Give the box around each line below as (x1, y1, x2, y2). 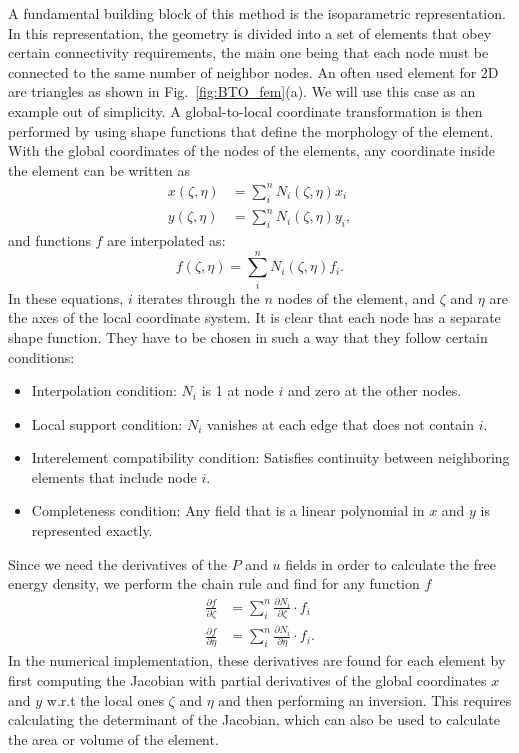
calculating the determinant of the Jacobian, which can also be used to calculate (8, 709, 500, 730)
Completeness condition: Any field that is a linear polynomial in (31, 500, 425, 521)
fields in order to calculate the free (285, 553, 496, 574)
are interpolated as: (107, 230, 226, 250)
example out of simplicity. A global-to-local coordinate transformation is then (8, 100, 483, 121)
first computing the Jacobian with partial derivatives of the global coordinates (8, 670, 487, 691)
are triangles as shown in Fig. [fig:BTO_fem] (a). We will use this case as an (8, 81, 476, 102)
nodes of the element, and (277, 287, 436, 308)
